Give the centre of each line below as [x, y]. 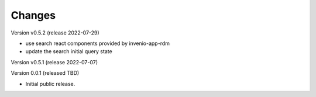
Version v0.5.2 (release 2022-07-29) [55, 33]
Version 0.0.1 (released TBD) [45, 73]
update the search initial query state [69, 51]
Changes [33, 15]
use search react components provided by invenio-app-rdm [97, 43]
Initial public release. [50, 84]
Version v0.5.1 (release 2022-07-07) [54, 62]
